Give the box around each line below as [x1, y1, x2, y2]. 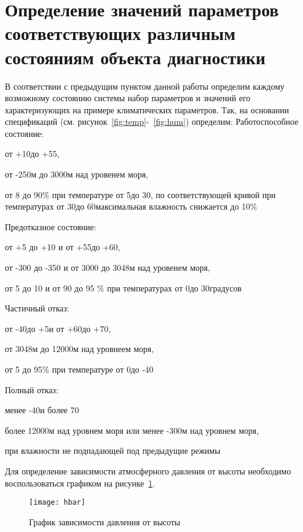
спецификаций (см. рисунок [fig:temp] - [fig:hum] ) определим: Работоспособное [5, 115, 299, 128]
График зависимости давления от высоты [29, 515, 180, 528]
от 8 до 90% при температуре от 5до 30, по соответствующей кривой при [5, 188, 276, 201]
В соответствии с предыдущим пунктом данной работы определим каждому [5, 79, 285, 92]
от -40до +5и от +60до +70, [5, 322, 111, 334]
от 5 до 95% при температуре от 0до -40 [5, 363, 154, 375]
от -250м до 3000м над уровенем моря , [5, 168, 148, 181]
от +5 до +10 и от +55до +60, [5, 241, 120, 253]
